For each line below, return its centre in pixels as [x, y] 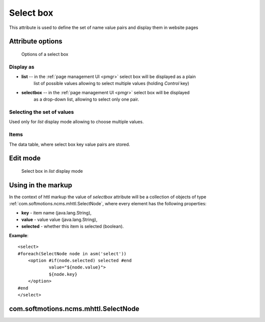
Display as [22, 67]
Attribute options [36, 41]
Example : [19, 235]
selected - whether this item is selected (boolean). [73, 226]
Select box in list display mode [52, 171]
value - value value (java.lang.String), [59, 220]
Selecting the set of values [41, 112]
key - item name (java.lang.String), [56, 213]
